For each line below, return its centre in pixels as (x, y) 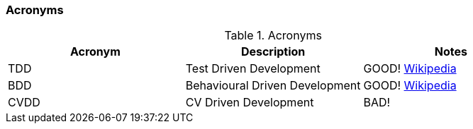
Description (273, 52)
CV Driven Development (250, 103)
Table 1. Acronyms (273, 36)
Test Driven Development (253, 69)
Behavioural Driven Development (273, 86)
